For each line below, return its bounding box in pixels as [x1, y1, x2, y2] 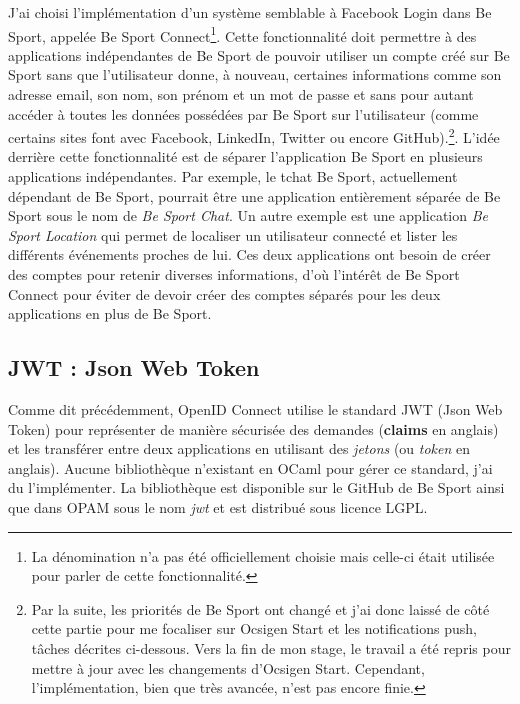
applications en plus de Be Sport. [8, 303, 212, 324]
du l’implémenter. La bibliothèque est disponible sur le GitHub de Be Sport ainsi [8, 477, 505, 498]
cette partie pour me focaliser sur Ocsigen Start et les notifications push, [31, 618, 477, 639]
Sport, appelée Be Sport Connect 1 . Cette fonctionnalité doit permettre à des [8, 22, 477, 46]
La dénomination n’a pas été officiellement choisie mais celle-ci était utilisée [31, 545, 495, 566]
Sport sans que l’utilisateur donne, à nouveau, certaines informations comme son [8, 64, 502, 85]
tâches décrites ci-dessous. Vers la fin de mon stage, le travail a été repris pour [31, 637, 511, 658]
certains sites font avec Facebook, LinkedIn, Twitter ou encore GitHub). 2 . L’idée [8, 124, 500, 147]
